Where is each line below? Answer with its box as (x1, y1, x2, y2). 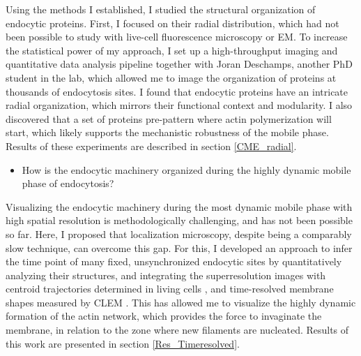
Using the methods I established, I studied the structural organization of (6, 2, 316, 16)
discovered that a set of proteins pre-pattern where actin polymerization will (6, 111, 332, 126)
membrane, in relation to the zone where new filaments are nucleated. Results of (6, 322, 349, 337)
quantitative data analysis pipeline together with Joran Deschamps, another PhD (6, 57, 353, 71)
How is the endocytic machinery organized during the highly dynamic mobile (22, 162, 351, 177)
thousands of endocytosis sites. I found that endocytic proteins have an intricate (6, 84, 348, 98)
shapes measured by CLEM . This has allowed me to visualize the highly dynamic (6, 295, 356, 309)
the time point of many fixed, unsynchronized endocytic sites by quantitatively (6, 254, 342, 269)
